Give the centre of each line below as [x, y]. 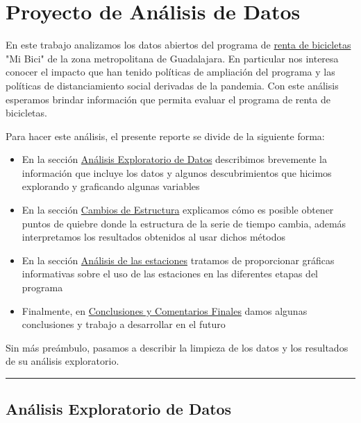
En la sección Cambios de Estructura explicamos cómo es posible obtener [178, 210]
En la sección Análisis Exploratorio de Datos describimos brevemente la [174, 159]
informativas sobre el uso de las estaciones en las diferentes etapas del [170, 274]
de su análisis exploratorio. [62, 361]
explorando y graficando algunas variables [111, 186]
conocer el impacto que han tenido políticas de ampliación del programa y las [170, 72]
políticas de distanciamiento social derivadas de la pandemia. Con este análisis [172, 85]
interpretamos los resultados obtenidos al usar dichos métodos [153, 237]
